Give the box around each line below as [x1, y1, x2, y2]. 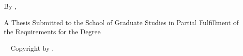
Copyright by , [10, 42, 54, 53]
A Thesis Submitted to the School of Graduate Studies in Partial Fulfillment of [4, 17, 239, 27]
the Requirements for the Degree [4, 27, 101, 37]
